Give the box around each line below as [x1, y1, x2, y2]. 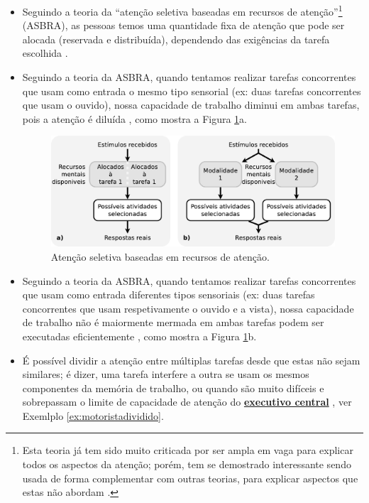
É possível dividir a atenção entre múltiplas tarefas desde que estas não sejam [22, 352, 360, 367]
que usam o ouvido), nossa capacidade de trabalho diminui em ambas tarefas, [22, 97, 360, 112]
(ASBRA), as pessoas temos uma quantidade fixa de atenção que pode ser [22, 18, 345, 33]
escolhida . [22, 45, 68, 60]
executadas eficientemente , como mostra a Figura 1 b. [22, 328, 257, 343]
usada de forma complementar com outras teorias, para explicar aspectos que [22, 470, 358, 485]
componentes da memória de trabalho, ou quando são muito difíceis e [22, 380, 324, 395]
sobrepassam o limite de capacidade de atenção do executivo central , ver [22, 394, 352, 409]
